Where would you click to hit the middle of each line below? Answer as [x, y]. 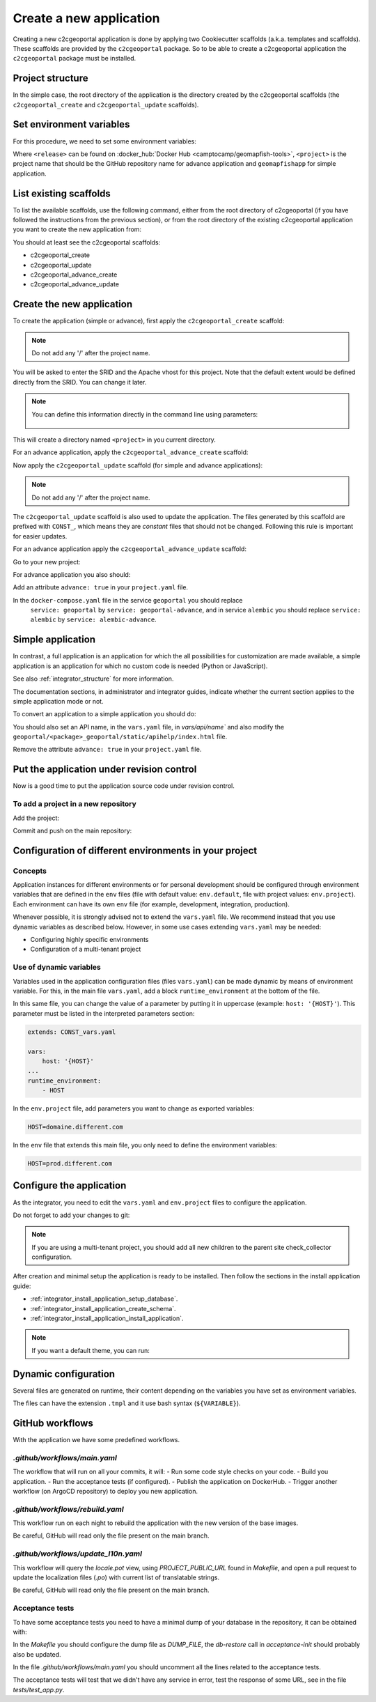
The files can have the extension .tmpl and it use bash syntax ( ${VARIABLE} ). [127, 1403]
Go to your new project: [47, 562]
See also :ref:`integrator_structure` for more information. [93, 679]
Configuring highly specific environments [89, 940]
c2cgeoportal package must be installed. [75, 59]
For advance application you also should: [72, 574]
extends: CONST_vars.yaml [72, 1032]
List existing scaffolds [62, 193]
